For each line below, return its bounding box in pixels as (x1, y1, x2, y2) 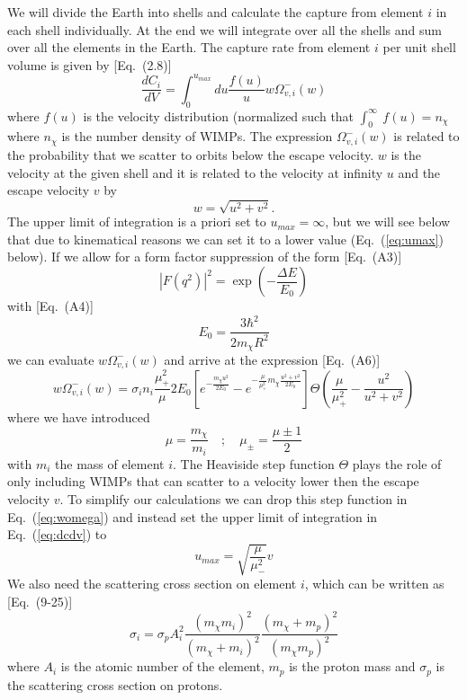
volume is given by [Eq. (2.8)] (7, 55, 172, 74)
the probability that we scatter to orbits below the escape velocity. (7, 145, 374, 164)
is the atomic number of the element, (60, 657, 265, 676)
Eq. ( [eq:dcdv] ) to (7, 525, 107, 544)
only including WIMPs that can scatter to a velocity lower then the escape (7, 472, 419, 491)
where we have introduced (7, 407, 150, 426)
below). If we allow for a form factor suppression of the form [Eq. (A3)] (7, 247, 402, 266)
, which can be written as (304, 574, 445, 593)
